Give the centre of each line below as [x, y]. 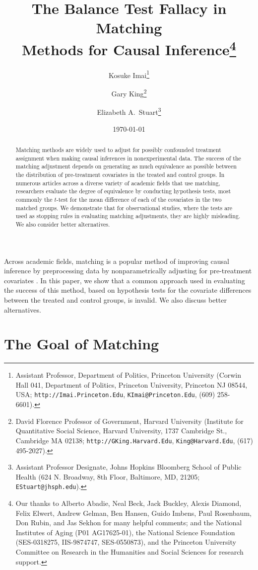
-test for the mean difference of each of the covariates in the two [139, 199]
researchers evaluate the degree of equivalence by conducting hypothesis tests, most [123, 191]
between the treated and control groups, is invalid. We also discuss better [115, 299]
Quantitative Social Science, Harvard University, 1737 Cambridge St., [121, 431]
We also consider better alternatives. [63, 224]
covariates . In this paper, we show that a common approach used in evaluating [125, 280]
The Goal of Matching [82, 344]
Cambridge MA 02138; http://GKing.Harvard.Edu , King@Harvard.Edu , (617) [134, 440]
